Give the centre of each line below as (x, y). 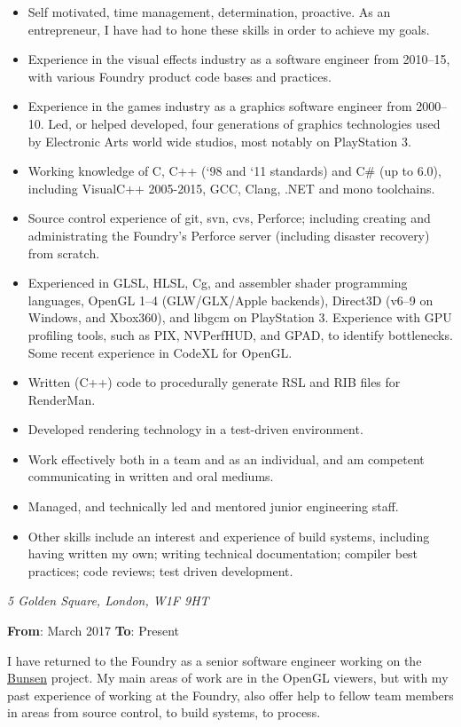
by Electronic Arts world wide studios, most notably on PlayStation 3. (219, 141)
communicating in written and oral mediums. (151, 476)
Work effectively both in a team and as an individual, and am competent (226, 458)
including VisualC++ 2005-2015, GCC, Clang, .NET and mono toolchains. (231, 188)
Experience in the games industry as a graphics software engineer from (220, 106)
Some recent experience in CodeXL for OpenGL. (160, 352)
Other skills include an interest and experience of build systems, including (229, 536)
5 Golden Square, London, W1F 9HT (108, 601)
